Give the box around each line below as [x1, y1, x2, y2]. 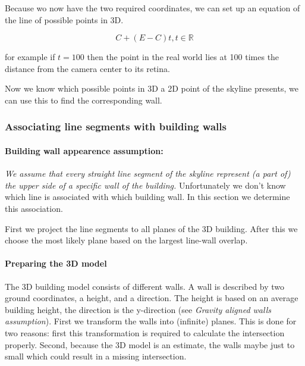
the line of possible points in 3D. [5, 13, 124, 26]
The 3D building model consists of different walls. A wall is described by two [5, 280, 285, 292]
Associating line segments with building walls [5, 119, 227, 134]
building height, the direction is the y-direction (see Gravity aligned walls [5, 303, 271, 315]
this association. [5, 202, 63, 214]
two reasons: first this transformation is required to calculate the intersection [5, 326, 285, 339]
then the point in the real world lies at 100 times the [87, 51, 279, 63]
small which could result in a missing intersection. [5, 350, 187, 362]
